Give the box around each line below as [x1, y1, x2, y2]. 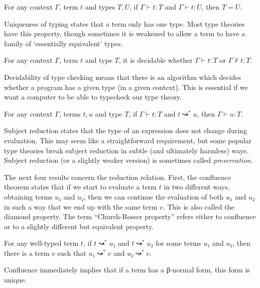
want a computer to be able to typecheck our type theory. [4, 91, 182, 102]
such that [57, 247, 86, 258]
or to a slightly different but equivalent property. [4, 221, 154, 231]
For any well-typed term [4, 238, 79, 248]
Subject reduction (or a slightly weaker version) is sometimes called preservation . [4, 155, 253, 165]
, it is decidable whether [118, 55, 193, 65]
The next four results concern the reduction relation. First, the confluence [4, 171, 231, 182]
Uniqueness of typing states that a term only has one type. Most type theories [4, 18, 245, 29]
